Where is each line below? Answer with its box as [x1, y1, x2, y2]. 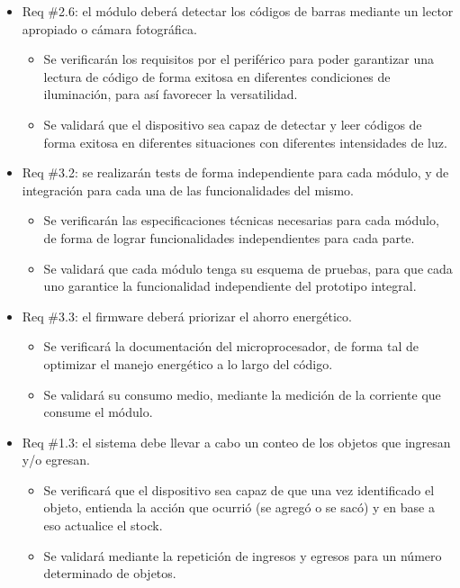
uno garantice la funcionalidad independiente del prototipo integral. [43, 276, 417, 295]
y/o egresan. [22, 450, 90, 469]
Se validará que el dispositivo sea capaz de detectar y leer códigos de [43, 114, 422, 133]
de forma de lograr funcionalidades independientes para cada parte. [43, 228, 415, 247]
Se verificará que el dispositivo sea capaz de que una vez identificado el [43, 480, 435, 499]
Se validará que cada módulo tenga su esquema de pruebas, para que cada [43, 258, 453, 277]
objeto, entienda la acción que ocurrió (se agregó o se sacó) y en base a [43, 498, 435, 517]
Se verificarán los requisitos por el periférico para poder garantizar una [43, 50, 435, 68]
